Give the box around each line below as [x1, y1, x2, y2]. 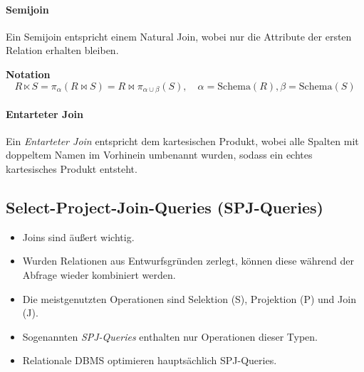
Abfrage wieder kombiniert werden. [22, 267, 176, 282]
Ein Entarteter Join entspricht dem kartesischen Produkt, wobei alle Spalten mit [6, 133, 359, 148]
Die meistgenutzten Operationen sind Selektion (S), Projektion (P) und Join [22, 291, 356, 306]
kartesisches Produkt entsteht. [6, 161, 137, 176]
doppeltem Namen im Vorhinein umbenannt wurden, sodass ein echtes [6, 147, 313, 162]
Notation [6, 66, 51, 81]
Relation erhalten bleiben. [6, 43, 119, 58]
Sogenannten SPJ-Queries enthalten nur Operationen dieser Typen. [22, 329, 318, 344]
